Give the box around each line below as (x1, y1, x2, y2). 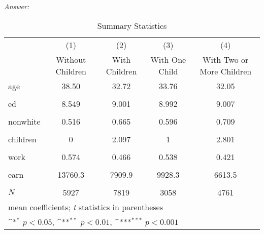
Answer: (4, 1, 29, 11)
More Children (200, 65, 252, 77)
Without (56, 53, 86, 65)
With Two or (203, 53, 249, 65)
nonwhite (8, 115, 41, 127)
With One (150, 53, 186, 65)
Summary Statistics (97, 19, 167, 31)
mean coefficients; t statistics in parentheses (8, 201, 163, 213)
